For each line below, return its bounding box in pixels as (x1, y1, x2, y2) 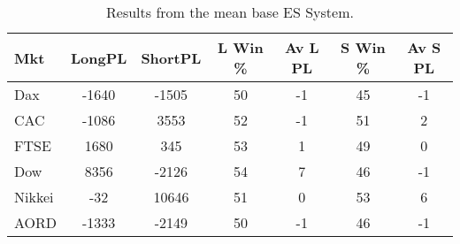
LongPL (71, 47, 127, 68)
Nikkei (14, 187, 54, 207)
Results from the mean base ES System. (106, 2, 354, 22)
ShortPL (141, 47, 202, 68)
